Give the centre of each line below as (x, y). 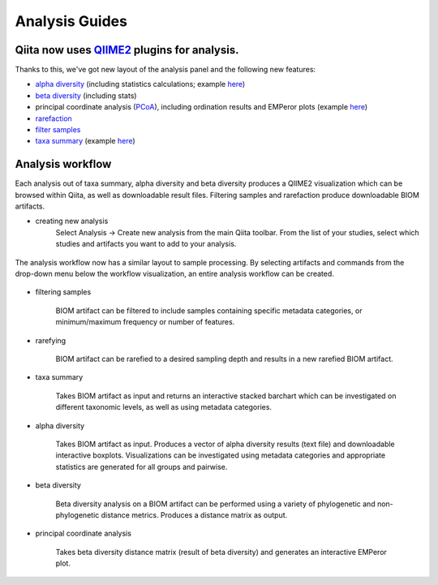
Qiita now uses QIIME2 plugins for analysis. (127, 50)
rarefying (51, 340)
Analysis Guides (71, 21)
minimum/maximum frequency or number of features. (145, 322)
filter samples (58, 130)
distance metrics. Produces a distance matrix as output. (194, 514)
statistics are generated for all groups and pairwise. (142, 467)
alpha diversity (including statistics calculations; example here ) (140, 84)
